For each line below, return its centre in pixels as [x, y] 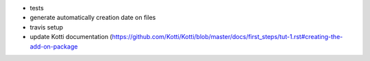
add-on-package [54, 46]
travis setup [47, 27]
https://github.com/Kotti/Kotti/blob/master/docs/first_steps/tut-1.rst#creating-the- [227, 37]
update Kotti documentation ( [71, 37]
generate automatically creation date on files [93, 18]
